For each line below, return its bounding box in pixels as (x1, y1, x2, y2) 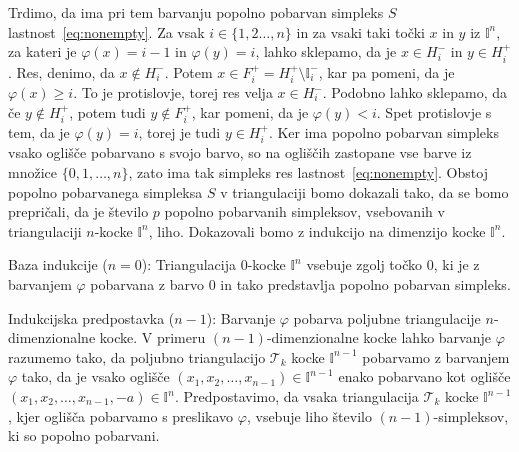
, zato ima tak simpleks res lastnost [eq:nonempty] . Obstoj (128, 162, 488, 183)
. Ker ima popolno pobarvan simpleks (268, 122, 499, 143)
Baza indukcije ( (8, 254, 108, 275)
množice (8, 162, 57, 183)
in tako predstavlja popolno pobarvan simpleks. (220, 274, 511, 295)
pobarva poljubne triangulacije (293, 307, 481, 328)
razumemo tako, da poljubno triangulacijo (8, 346, 266, 367)
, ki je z (433, 254, 480, 275)
